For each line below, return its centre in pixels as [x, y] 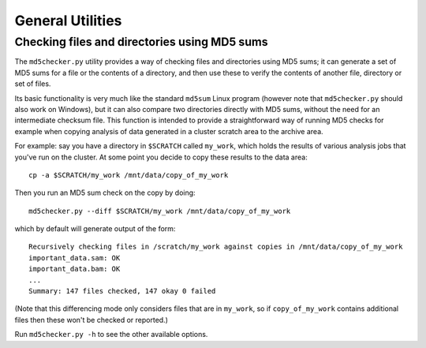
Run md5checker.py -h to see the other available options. [111, 335]
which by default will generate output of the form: [95, 229]
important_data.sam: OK [75, 258]
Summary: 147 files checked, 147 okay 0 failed [122, 291]
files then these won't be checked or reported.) [92, 320]
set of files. [33, 84]
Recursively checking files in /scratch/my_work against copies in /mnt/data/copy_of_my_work [216, 247]
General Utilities [68, 21]
